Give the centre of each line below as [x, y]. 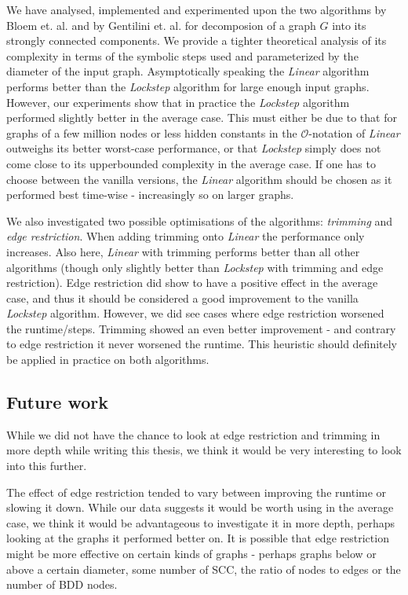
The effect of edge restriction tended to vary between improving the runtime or [197, 492]
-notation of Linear [354, 132]
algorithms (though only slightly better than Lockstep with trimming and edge [195, 267]
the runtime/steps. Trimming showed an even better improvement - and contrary [201, 328]
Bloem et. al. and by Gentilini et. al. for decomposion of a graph [161, 25]
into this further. [47, 466]
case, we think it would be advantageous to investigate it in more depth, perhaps [201, 522]
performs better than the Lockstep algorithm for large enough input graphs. [188, 86]
